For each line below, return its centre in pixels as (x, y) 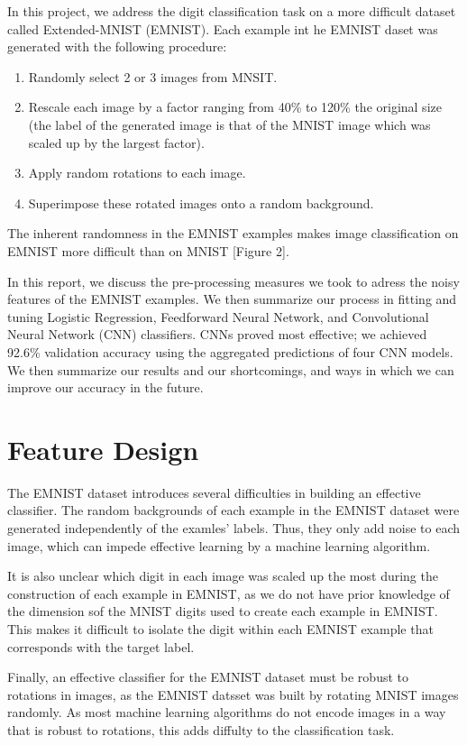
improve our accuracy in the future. (105, 387)
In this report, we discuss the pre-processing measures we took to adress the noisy (233, 281)
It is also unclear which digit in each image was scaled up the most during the (223, 576)
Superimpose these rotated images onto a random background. (201, 202)
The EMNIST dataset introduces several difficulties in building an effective (214, 492)
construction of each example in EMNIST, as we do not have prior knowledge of (229, 593)
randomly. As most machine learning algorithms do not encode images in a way (227, 712)
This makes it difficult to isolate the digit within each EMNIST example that (220, 628)
